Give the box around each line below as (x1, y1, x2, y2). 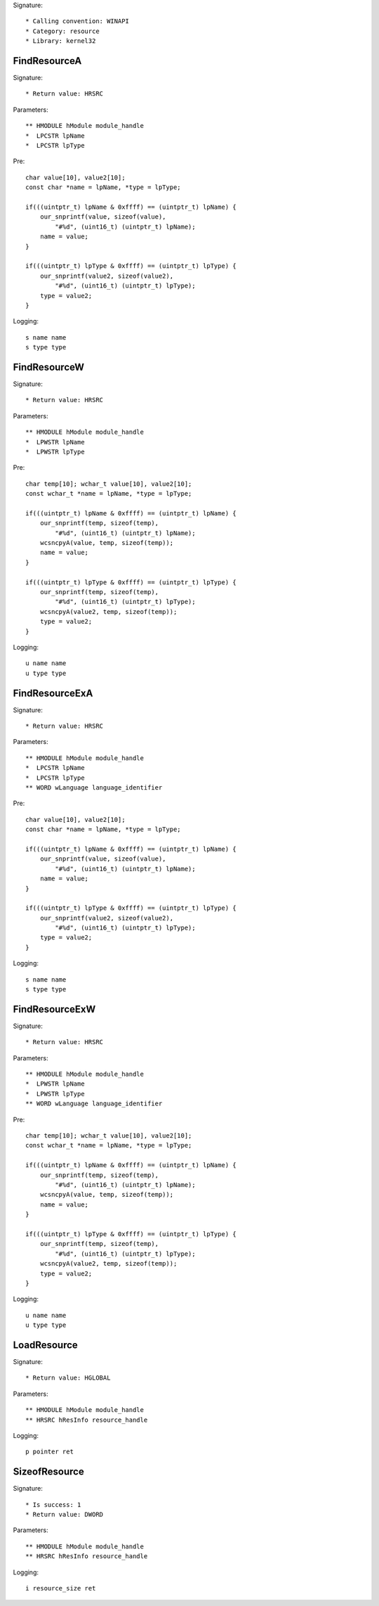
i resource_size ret (25, 1584, 96, 1592)
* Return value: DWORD (25, 1510, 104, 1519)
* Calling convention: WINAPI (25, 18, 130, 25)
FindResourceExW (13, 1003, 96, 1015)
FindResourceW (13, 361, 84, 373)
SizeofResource (13, 1466, 84, 1478)
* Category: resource (25, 27, 100, 35)
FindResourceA (13, 55, 82, 67)
